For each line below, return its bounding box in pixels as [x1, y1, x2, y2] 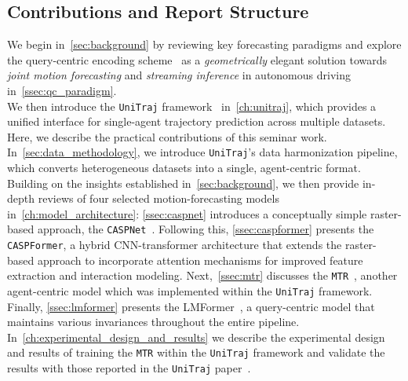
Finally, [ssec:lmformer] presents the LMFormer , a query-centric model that [7, 298, 375, 314]
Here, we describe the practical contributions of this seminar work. [7, 128, 327, 145]
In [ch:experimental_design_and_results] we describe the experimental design [7, 328, 385, 345]
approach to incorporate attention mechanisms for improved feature [37, 251, 363, 268]
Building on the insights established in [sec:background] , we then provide [7, 174, 359, 191]
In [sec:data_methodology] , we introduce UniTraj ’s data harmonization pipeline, [7, 144, 398, 160]
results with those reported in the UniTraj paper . [7, 360, 251, 376]
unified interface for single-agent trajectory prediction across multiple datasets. [7, 113, 386, 130]
